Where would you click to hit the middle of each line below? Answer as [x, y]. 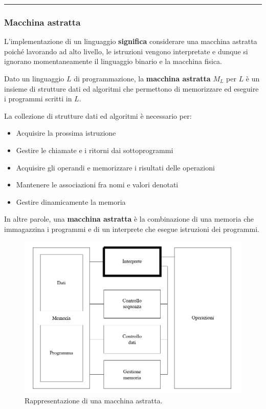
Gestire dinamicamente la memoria [71, 201]
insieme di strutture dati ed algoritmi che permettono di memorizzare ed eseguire [131, 88]
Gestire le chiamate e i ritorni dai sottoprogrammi [95, 150]
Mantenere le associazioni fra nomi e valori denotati [97, 185]
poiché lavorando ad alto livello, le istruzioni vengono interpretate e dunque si [126, 51]
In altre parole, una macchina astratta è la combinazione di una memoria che [129, 219]
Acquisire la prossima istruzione [66, 133]
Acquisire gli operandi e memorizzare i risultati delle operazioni [115, 167]
